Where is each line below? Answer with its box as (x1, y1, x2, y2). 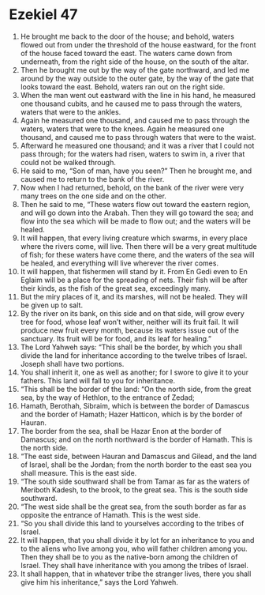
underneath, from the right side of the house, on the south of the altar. (20, 57, 249, 66)
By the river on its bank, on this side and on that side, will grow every (20, 308, 245, 318)
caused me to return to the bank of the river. (20, 174, 165, 183)
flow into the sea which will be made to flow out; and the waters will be (20, 216, 251, 226)
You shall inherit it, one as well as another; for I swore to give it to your (20, 367, 249, 377)
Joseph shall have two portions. (20, 359, 125, 368)
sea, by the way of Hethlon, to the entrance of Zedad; (20, 393, 196, 402)
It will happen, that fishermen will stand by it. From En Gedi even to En (20, 266, 248, 276)
